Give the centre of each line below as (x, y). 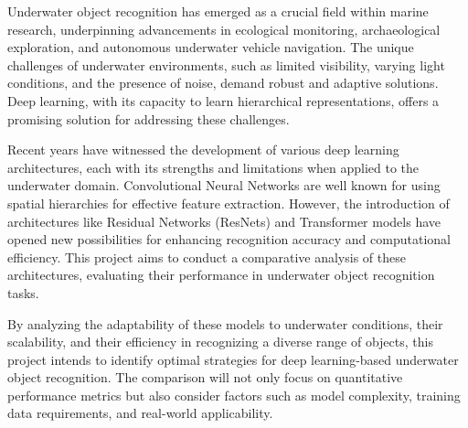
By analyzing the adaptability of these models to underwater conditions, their (225, 323)
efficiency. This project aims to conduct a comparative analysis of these (207, 257)
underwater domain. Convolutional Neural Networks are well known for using (224, 185)
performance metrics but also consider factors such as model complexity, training (234, 395)
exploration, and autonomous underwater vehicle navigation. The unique (211, 47)
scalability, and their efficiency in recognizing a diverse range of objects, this (220, 342)
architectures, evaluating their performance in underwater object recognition (221, 275)
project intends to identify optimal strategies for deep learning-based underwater (233, 359)
